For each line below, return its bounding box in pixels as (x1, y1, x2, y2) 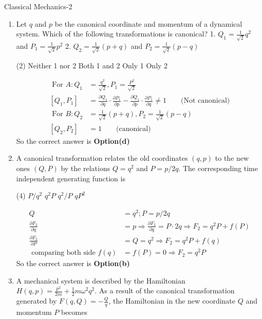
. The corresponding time (178, 163, 258, 174)
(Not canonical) (180, 97, 230, 105)
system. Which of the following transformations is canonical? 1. (16, 28, 216, 39)
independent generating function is (16, 173, 125, 183)
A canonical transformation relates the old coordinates (16, 153, 188, 163)
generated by (16, 295, 57, 306)
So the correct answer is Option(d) (16, 135, 130, 146)
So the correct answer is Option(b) (16, 258, 130, 269)
